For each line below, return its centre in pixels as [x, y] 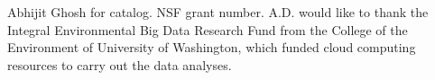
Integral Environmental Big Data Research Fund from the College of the [208, 29]
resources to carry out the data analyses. [120, 64]
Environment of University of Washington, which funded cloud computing [212, 47]
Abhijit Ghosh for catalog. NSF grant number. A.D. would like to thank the [218, 12]
